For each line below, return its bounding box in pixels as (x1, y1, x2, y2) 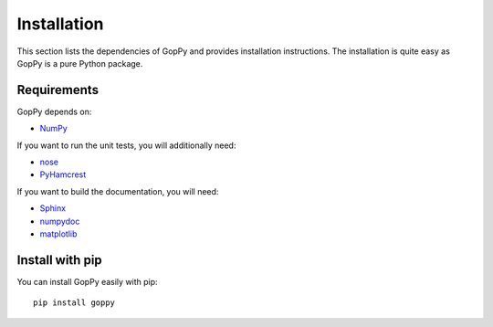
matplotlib (39, 228, 78, 239)
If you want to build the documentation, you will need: (16, 185, 219, 196)
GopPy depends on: (16, 106, 92, 117)
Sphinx (39, 203, 67, 214)
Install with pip (16, 252, 102, 268)
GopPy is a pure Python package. (16, 58, 143, 69)
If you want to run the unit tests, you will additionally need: (16, 140, 236, 151)
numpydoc (39, 216, 80, 227)
